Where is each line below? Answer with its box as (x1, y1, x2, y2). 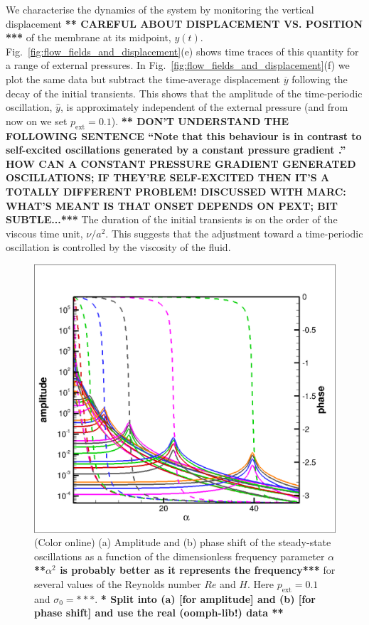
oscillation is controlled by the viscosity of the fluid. (6, 240, 231, 255)
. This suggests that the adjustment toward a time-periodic (105, 225, 363, 240)
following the (292, 71, 348, 86)
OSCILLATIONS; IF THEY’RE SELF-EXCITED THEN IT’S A (6, 170, 330, 185)
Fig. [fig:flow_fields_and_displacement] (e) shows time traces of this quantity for (6, 43, 359, 58)
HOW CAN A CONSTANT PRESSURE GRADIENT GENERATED (6, 156, 356, 171)
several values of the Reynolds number (34, 577, 201, 592)
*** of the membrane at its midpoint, (6, 30, 171, 45)
